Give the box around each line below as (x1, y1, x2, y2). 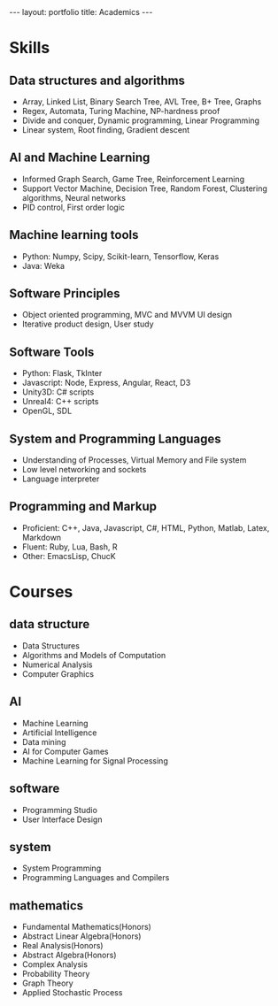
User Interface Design (21, 814, 103, 825)
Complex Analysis (21, 959, 89, 970)
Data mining (21, 736, 66, 747)
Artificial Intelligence (21, 727, 97, 738)
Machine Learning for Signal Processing (21, 755, 168, 766)
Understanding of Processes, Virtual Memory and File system (21, 455, 247, 465)
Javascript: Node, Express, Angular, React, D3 (21, 378, 191, 388)
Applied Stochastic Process (21, 987, 123, 998)
